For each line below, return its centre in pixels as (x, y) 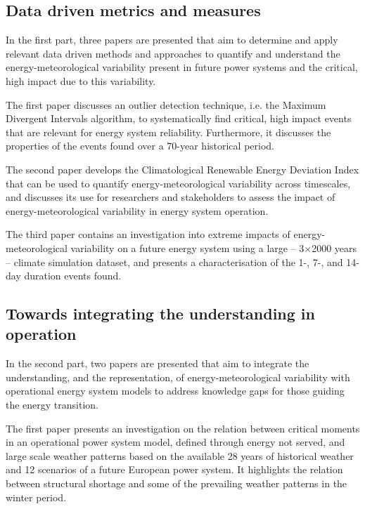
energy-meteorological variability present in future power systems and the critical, (182, 67)
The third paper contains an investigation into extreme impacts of (148, 234)
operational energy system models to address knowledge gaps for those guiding (175, 391)
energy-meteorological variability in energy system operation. (137, 210)
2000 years (334, 247)
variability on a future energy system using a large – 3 (187, 247)
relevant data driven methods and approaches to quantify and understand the (173, 53)
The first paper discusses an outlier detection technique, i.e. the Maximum (166, 104)
